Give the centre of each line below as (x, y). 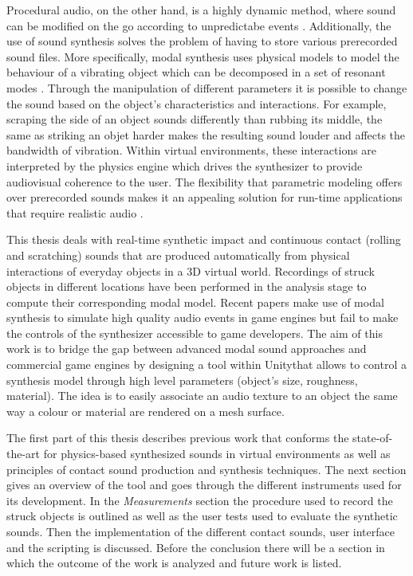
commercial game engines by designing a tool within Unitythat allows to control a (206, 364)
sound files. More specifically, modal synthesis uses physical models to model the (203, 56)
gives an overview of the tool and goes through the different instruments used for (204, 485)
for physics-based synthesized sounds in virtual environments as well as (217, 454)
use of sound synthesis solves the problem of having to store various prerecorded (202, 41)
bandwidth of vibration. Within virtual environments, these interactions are (192, 150)
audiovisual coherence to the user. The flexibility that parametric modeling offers (205, 181)
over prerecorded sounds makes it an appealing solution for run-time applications (205, 197)
